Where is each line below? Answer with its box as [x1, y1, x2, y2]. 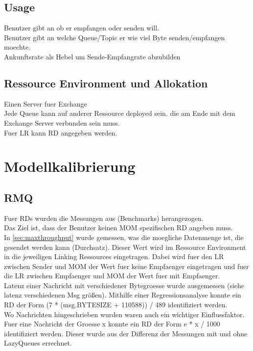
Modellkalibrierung [4, 156, 136, 176]
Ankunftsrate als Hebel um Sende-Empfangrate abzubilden [4, 51, 181, 61]
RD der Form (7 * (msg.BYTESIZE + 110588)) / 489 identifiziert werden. [4, 299, 228, 310]
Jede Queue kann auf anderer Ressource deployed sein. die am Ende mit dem [4, 108, 235, 118]
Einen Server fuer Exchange [4, 98, 87, 108]
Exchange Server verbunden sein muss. [4, 117, 120, 128]
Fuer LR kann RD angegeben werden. [4, 127, 117, 137]
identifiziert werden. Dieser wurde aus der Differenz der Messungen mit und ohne [4, 328, 248, 338]
